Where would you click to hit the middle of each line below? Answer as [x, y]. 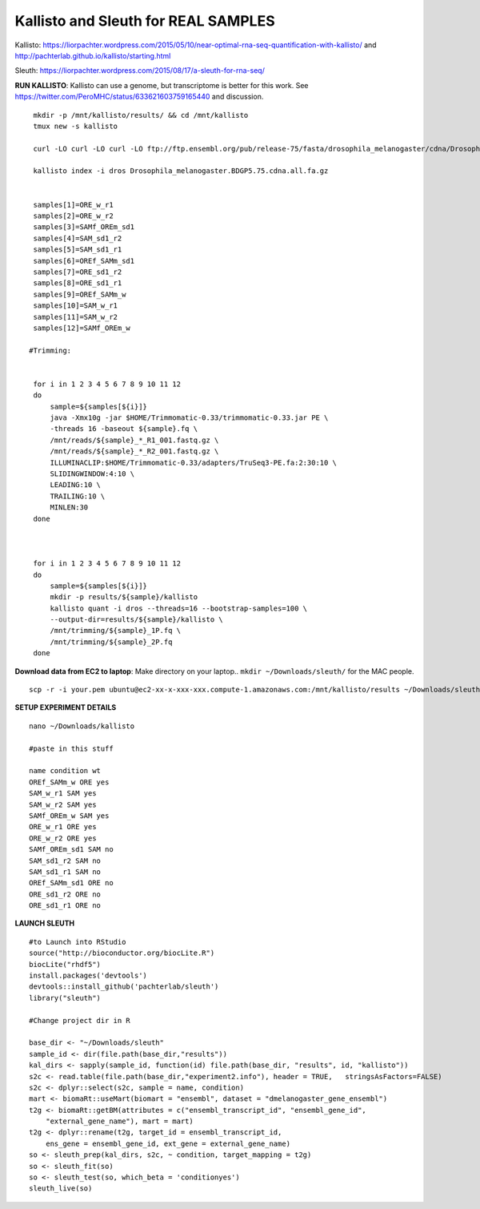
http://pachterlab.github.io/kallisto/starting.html [93, 55]
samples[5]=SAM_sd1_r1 [78, 250]
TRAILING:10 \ [78, 496]
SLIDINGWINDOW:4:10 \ [92, 474]
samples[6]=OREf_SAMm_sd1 [84, 261]
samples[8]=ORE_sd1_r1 [78, 283]
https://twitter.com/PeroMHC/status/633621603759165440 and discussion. [139, 97]
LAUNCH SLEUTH [45, 923]
